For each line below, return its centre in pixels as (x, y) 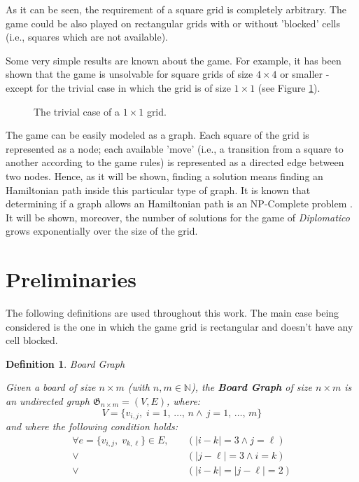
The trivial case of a (77, 111)
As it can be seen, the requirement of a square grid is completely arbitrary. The (176, 9)
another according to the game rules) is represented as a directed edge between (175, 162)
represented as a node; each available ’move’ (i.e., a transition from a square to (175, 148)
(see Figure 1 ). (289, 87)
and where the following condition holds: (92, 426)
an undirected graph (48, 401)
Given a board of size (51, 387)
